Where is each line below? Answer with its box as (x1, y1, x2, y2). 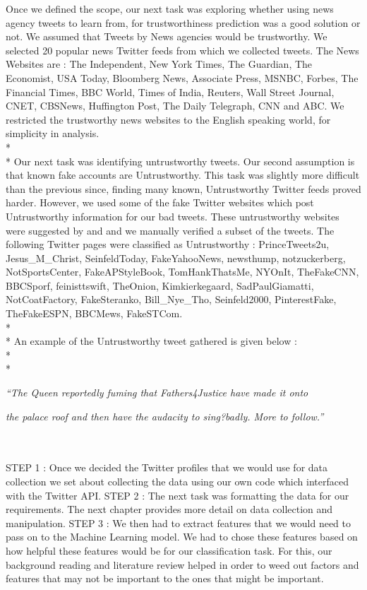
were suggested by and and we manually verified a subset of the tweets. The (6, 223, 335, 237)
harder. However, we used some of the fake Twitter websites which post (6, 195, 314, 210)
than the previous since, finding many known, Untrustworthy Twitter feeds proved (6, 181, 361, 196)
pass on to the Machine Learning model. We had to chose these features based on (6, 529, 358, 544)
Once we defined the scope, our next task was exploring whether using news (6, 1, 334, 16)
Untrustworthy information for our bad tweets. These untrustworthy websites (6, 208, 339, 223)
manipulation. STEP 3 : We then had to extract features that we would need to (6, 515, 351, 530)
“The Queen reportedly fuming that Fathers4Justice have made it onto (6, 385, 308, 400)
